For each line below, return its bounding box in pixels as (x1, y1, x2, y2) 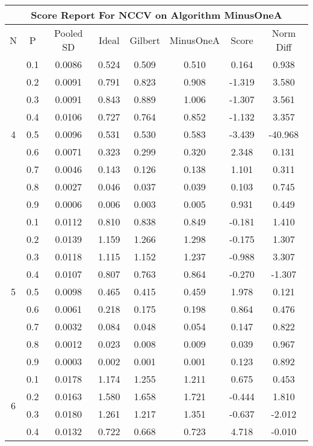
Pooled (54, 26, 83, 40)
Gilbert (129, 33, 160, 47)
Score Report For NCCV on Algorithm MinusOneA (31, 8, 282, 22)
